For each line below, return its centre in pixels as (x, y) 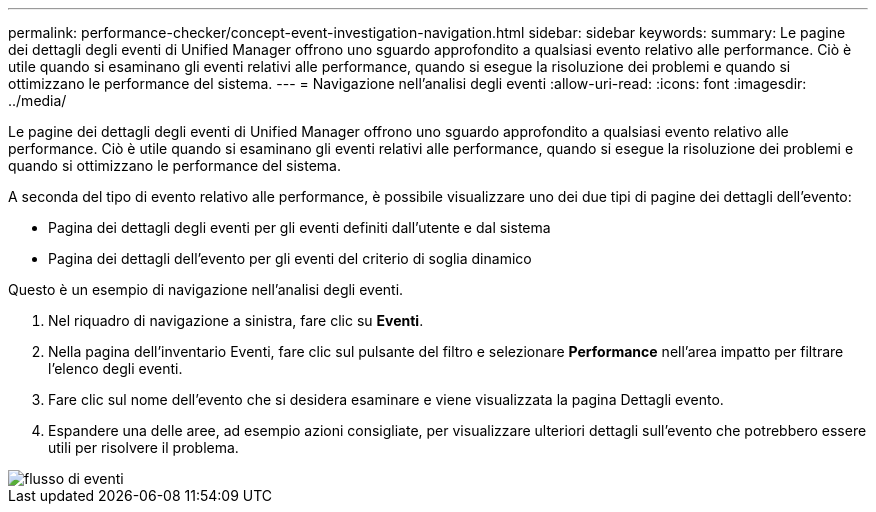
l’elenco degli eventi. (115, 368)
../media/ (37, 100)
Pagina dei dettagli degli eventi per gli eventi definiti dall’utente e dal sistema (299, 227)
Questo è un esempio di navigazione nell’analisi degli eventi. (206, 289)
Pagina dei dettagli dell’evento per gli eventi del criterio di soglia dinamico (290, 258)
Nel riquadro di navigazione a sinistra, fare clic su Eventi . (236, 320)
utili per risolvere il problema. (143, 447)
